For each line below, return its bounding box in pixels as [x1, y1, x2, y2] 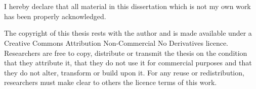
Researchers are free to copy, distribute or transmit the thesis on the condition [4, 47, 247, 58]
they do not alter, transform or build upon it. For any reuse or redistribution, [4, 67, 244, 77]
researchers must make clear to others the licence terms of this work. [4, 77, 217, 87]
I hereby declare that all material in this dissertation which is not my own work [4, 1, 251, 12]
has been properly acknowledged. [4, 11, 106, 21]
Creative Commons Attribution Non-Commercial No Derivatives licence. [4, 37, 229, 48]
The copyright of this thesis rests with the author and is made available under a [4, 28, 252, 38]
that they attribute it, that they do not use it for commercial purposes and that [4, 57, 252, 68]
